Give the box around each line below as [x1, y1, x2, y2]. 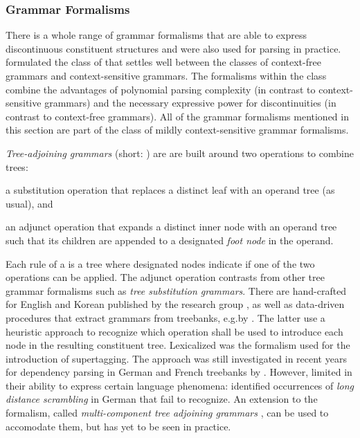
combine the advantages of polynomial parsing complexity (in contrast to [6, 82, 316, 96]
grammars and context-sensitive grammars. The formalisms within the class [6, 69, 327, 82]
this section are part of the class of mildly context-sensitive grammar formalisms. [6, 122, 349, 137]
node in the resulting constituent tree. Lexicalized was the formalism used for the [6, 338, 350, 352]
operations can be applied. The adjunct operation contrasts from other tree [6, 270, 325, 284]
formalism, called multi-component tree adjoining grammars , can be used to [6, 405, 329, 420]
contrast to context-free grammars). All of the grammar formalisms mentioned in [6, 109, 349, 123]
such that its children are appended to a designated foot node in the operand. [6, 232, 334, 247]
